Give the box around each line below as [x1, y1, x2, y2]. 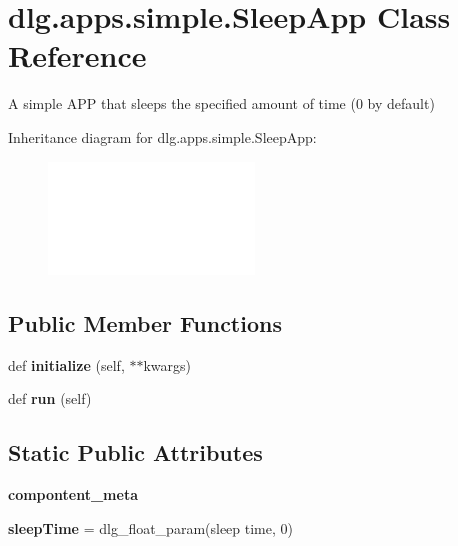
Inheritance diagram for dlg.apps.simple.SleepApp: [8, 126, 317, 147]
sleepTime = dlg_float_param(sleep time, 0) [8, 517, 293, 538]
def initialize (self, [8, 354, 125, 375]
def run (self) [8, 388, 92, 409]
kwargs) [143, 354, 191, 375]
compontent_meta [8, 484, 138, 505]
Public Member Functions [8, 307, 282, 338]
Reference [8, 35, 147, 76]
